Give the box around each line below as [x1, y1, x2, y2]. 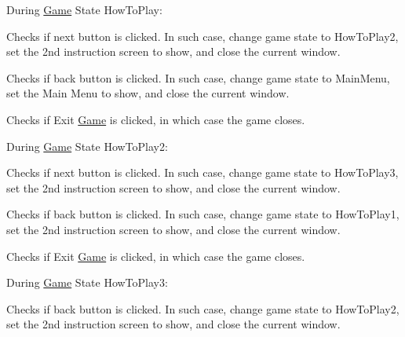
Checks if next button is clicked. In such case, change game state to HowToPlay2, [6, 27, 399, 44]
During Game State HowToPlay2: [6, 137, 168, 154]
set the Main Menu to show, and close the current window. [6, 85, 290, 101]
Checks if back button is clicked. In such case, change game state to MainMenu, [6, 69, 390, 86]
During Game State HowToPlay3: [6, 274, 168, 291]
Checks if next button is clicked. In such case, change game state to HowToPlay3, [6, 164, 399, 181]
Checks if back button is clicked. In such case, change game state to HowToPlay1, [6, 206, 400, 222]
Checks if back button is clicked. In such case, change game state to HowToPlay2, [6, 300, 400, 317]
